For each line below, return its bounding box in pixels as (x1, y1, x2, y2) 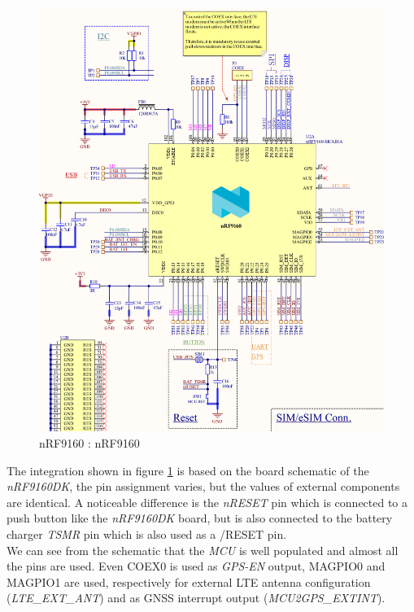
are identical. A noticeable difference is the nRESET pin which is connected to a (7, 493, 408, 510)
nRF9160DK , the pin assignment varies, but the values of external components (7, 478, 400, 495)
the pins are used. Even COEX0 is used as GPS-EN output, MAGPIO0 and (7, 557, 386, 575)
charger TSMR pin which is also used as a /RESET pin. (7, 526, 287, 543)
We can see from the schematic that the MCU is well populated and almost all (7, 541, 399, 558)
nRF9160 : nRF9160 (39, 435, 140, 452)
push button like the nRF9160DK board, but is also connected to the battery (7, 509, 393, 527)
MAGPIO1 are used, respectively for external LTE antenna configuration (7, 573, 371, 590)
